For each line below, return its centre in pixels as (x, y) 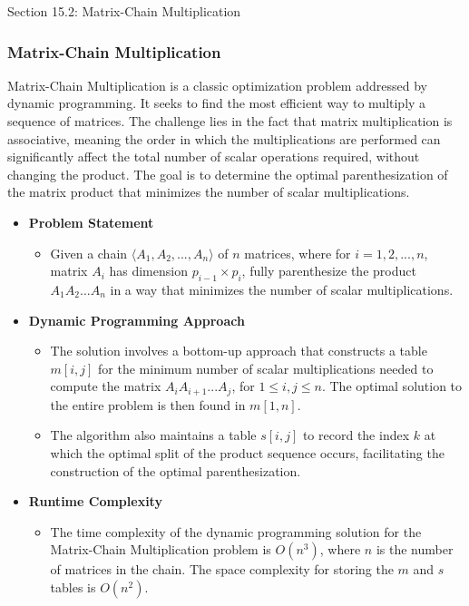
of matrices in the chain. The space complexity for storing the (222, 569)
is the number (415, 549)
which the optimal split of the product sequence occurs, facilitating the (247, 452)
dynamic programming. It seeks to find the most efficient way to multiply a (217, 103)
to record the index (356, 435)
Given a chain (89, 253)
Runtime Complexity (95, 501)
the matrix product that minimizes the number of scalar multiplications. (209, 192)
